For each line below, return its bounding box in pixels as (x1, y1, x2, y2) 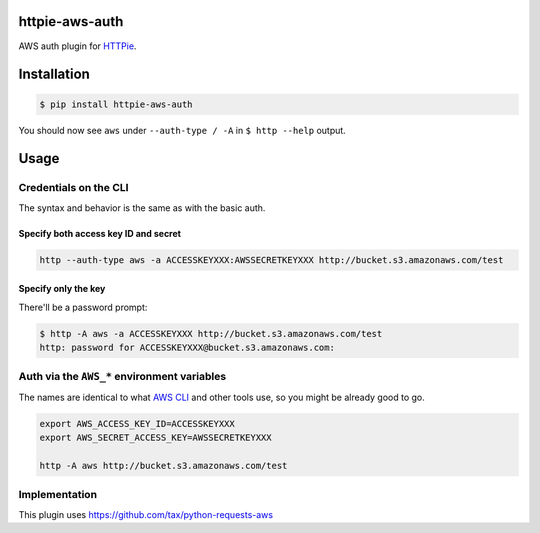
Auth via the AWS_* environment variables (18, 370, 227, 384)
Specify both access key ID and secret (18, 227, 182, 239)
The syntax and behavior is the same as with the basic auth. (18, 201, 266, 214)
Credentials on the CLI (18, 181, 129, 195)
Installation (18, 66, 90, 83)
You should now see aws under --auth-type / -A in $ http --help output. (18, 124, 347, 136)
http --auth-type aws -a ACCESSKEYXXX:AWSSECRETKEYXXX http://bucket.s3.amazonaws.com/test (39, 254, 504, 265)
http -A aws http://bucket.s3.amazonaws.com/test (39, 460, 288, 471)
